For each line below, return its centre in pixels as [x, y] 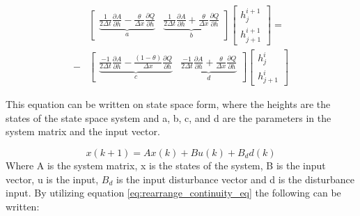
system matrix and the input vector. [83, 131]
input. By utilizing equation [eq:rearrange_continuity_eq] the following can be [173, 193]
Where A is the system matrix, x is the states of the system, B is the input [166, 165]
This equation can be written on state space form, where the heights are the [168, 104]
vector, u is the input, [52, 179]
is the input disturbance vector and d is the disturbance [235, 179]
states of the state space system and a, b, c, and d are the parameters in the [169, 117]
